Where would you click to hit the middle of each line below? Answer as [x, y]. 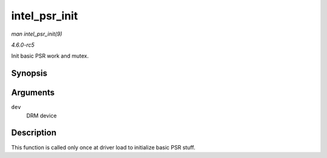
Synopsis [29, 74]
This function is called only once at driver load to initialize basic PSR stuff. [103, 147]
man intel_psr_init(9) [37, 34]
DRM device [41, 116]
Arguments [33, 93]
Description [34, 133]
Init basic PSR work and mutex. [50, 56]
